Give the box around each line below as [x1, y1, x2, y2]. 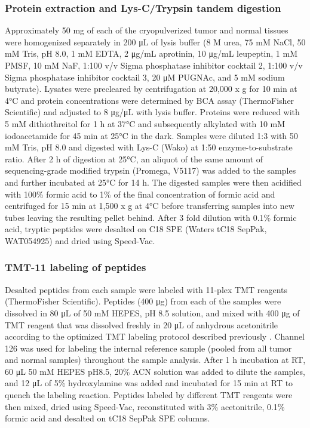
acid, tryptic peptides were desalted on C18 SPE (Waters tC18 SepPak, [5, 223, 267, 235]
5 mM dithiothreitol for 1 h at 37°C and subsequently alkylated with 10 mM [5, 117, 286, 130]
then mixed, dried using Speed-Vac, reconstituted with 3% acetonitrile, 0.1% [5, 400, 285, 412]
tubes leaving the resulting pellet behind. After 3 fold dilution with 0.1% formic [5, 211, 297, 223]
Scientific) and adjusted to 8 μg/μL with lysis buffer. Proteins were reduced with [5, 106, 300, 118]
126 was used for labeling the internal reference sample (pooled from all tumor [5, 341, 292, 354]
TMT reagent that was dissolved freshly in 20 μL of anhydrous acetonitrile [5, 318, 278, 331]
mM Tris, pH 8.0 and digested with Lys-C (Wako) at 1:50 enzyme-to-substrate [5, 141, 293, 153]
